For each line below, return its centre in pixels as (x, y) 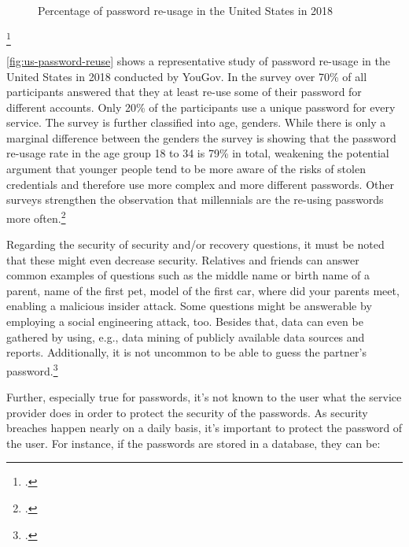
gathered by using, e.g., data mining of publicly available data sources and (186, 336)
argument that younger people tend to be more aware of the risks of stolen (186, 169)
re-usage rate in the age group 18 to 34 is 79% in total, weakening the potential (198, 153)
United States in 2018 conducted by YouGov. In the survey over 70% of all (187, 76)
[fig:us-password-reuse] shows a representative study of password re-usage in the (198, 60)
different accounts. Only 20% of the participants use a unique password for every (201, 107)
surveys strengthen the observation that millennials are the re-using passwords (195, 200)
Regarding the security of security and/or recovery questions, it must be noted (195, 244)
